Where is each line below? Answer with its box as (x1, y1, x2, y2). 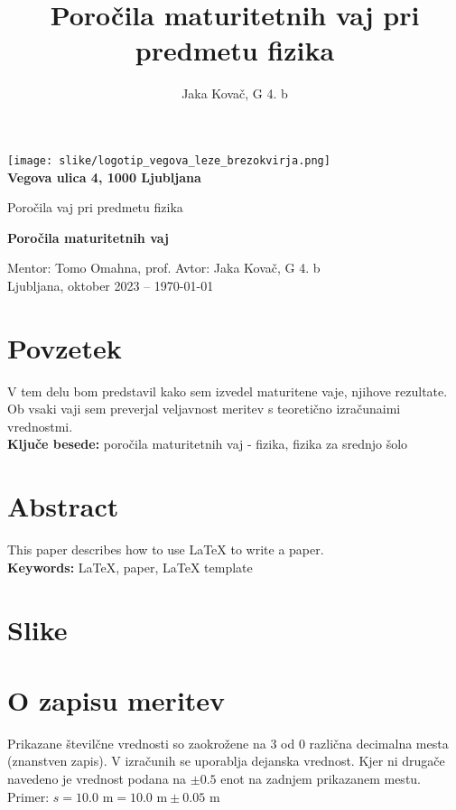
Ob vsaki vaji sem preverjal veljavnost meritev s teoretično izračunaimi (7, 399, 401, 418)
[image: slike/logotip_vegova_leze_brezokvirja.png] (7, 154, 330, 167)
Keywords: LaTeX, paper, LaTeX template (7, 557, 253, 576)
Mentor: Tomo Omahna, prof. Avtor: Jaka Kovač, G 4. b (7, 258, 321, 277)
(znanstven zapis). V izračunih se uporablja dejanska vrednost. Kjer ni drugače (7, 751, 445, 770)
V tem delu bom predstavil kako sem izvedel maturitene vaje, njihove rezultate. (7, 381, 448, 400)
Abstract (7, 488, 119, 525)
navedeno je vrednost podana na (7, 769, 187, 788)
